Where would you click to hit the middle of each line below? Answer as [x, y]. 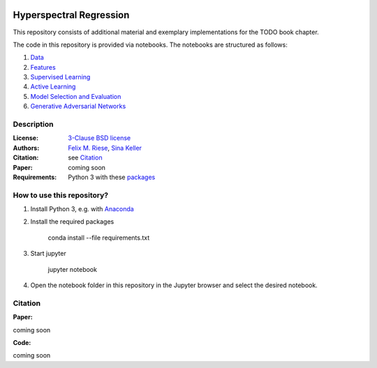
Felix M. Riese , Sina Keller [105, 148]
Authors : [26, 148]
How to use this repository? [60, 195]
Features [43, 67]
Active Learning [53, 86]
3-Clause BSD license [99, 138]
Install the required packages [72, 222]
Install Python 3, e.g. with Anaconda [82, 209]
